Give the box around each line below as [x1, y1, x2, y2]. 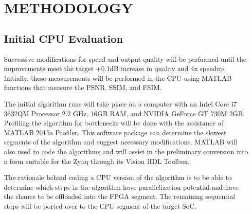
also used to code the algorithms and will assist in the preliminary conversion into [4, 146, 248, 156]
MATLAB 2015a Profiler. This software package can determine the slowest [4, 127, 227, 137]
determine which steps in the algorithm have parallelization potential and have [4, 181, 239, 192]
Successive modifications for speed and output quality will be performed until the [4, 53, 247, 64]
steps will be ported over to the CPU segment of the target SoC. [4, 200, 197, 211]
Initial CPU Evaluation [4, 31, 123, 46]
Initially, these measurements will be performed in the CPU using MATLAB [4, 72, 232, 83]
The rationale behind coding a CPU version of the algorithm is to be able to [4, 172, 232, 182]
